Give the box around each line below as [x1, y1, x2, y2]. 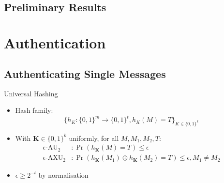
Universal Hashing [4, 89, 58, 99]
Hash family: [15, 105, 53, 115]
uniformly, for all [69, 133, 119, 143]
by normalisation [38, 169, 89, 180]
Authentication [4, 32, 106, 52]
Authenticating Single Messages [4, 66, 166, 81]
